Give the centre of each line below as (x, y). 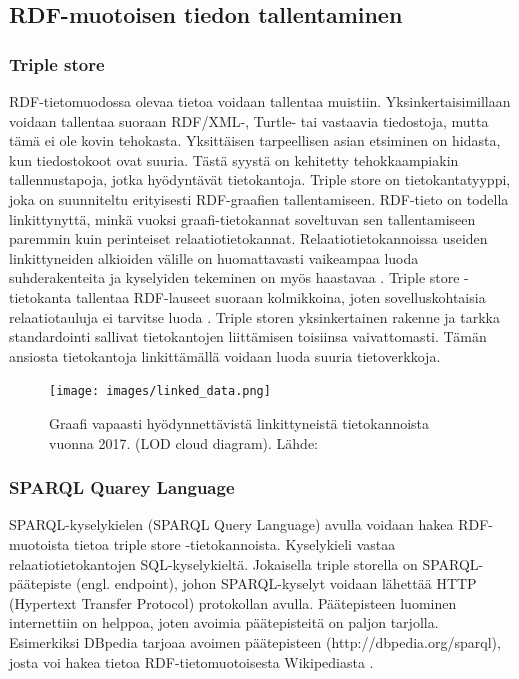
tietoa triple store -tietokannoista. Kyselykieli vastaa (235, 543)
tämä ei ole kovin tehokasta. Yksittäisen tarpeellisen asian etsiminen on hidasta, (255, 140)
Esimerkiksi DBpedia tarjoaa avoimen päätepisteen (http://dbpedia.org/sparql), (255, 641)
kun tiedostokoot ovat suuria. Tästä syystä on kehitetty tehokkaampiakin (234, 159)
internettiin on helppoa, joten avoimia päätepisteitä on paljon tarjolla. (224, 622)
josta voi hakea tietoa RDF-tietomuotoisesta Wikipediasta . (191, 661)
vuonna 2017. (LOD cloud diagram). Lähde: (183, 442)
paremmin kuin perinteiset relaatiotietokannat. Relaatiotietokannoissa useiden (248, 238)
